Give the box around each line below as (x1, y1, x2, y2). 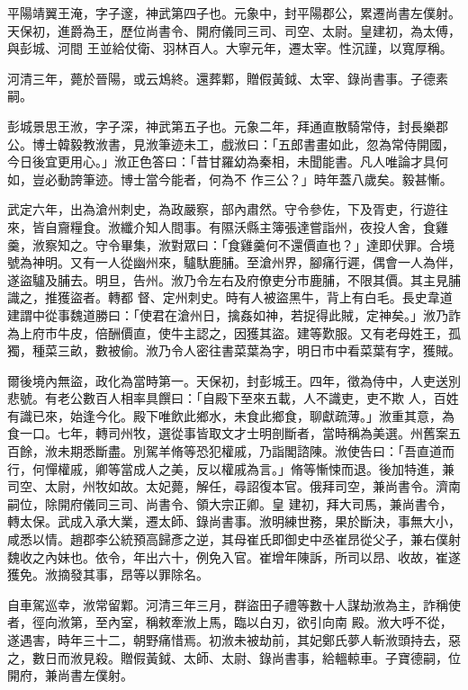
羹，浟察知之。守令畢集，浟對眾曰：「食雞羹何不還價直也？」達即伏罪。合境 (7, 235, 454, 254)
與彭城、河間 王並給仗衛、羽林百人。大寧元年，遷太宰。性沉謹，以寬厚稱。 (7, 39, 453, 58)
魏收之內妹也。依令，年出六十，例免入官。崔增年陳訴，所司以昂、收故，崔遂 (7, 547, 461, 566)
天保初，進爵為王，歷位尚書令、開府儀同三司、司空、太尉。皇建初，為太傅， (7, 21, 461, 40)
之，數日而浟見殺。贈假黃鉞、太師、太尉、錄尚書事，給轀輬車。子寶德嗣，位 (7, 648, 461, 667)
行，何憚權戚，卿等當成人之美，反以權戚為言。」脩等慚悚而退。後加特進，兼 (7, 459, 454, 478)
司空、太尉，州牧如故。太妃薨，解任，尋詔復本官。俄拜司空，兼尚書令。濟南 (7, 477, 461, 496)
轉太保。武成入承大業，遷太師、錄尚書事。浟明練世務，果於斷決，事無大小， (7, 512, 461, 531)
